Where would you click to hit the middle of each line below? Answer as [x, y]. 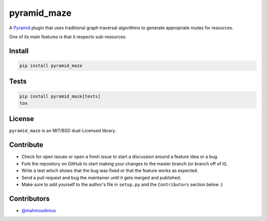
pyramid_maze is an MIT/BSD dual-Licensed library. [63, 131]
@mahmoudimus [39, 210]
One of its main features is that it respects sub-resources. [68, 37]
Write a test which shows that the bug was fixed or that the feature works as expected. [110, 170]
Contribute [26, 145]
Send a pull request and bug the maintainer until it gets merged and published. [101, 177]
